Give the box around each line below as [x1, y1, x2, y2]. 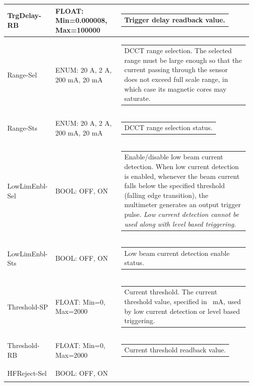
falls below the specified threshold [124, 180, 225, 191]
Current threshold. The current [124, 287, 217, 297]
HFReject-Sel [7, 367, 47, 378]
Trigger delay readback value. [124, 15, 225, 25]
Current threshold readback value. [124, 345, 226, 355]
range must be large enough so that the [124, 55, 242, 65]
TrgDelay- [7, 10, 41, 20]
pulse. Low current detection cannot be [124, 209, 239, 219]
